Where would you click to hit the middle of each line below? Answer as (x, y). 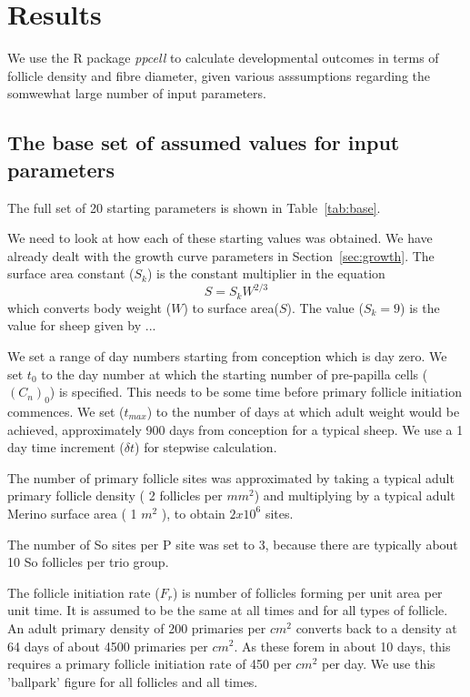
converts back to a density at (376, 627)
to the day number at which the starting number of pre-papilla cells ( (235, 374)
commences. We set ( (66, 411)
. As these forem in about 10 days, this (342, 646)
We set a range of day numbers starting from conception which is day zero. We (227, 356)
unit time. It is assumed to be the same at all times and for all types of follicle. (228, 610)
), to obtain (193, 513)
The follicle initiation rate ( (84, 592)
